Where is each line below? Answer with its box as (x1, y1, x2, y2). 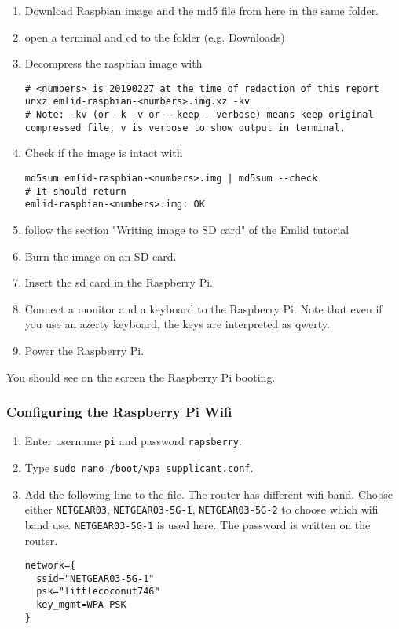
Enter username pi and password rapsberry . (24, 433, 242, 449)
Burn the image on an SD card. (24, 247, 177, 264)
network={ (24, 560, 76, 572)
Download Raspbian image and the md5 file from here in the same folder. (24, 2, 379, 18)
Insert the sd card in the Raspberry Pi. (24, 274, 213, 291)
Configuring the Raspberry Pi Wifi (6, 402, 232, 422)
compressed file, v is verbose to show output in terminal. (24, 122, 346, 133)
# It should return (24, 185, 126, 197)
